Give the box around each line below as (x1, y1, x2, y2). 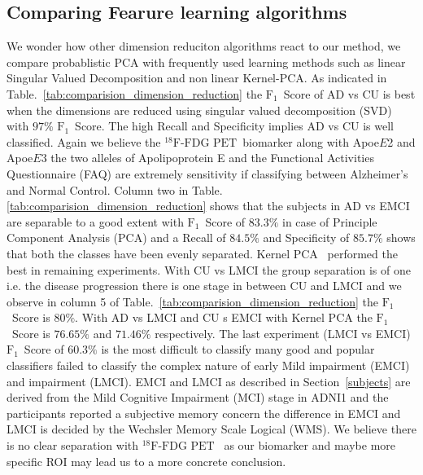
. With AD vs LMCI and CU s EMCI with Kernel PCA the (75, 309, 373, 326)
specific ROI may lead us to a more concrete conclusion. (7, 452, 286, 469)
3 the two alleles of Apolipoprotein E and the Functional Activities (41, 149, 374, 166)
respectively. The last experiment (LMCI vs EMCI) (155, 324, 411, 341)
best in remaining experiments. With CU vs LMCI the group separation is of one (7, 261, 411, 278)
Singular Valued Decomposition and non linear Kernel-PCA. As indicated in (7, 69, 387, 86)
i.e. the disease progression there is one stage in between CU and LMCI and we (7, 277, 402, 294)
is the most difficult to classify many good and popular (101, 341, 375, 358)
